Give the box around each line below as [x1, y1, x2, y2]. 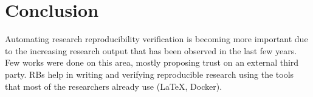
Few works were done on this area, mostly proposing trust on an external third [5, 56, 299, 69]
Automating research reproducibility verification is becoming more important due [5, 33, 308, 45]
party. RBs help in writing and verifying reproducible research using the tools [5, 67, 294, 80]
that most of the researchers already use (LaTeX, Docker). [5, 80, 222, 92]
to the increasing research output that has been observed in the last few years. [5, 44, 297, 57]
